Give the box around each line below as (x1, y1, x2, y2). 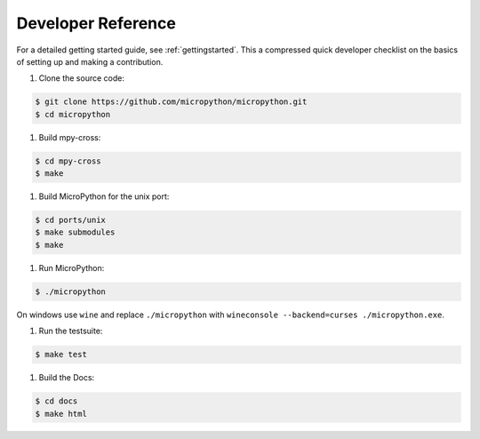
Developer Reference (16, 13, 177, 33)
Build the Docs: (38, 372, 95, 383)
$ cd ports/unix (35, 215, 107, 226)
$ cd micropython (35, 109, 111, 119)
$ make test (35, 349, 88, 360)
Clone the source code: (38, 73, 124, 84)
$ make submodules (35, 227, 116, 237)
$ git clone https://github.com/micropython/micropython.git (35, 97, 308, 107)
